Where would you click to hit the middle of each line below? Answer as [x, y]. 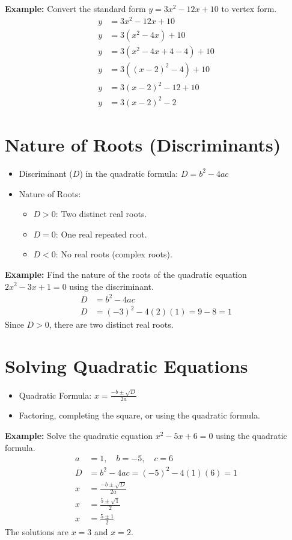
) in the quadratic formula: [129, 173]
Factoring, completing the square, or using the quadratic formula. [139, 415]
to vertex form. [249, 8]
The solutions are [37, 532]
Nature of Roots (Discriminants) [143, 145]
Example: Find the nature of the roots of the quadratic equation [126, 274]
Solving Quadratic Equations [126, 365]
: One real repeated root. [101, 234]
